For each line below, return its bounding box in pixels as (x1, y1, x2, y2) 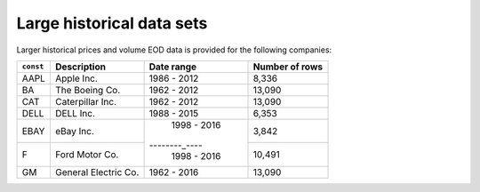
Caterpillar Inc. (54, 95, 117, 108)
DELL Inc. (54, 107, 96, 119)
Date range (148, 60, 197, 73)
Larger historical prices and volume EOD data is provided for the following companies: (16, 44, 332, 55)
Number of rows (252, 60, 324, 73)
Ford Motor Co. (54, 148, 119, 161)
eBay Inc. (54, 124, 95, 137)
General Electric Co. (54, 165, 140, 178)
